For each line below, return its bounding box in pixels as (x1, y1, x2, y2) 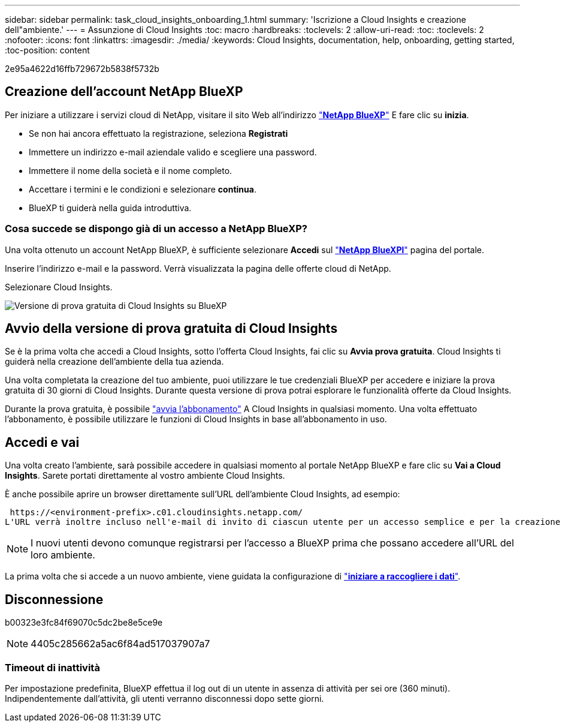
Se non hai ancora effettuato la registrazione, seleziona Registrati (29, 128, 288, 139)
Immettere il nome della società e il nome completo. (29, 165, 232, 176)
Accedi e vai (5, 434, 80, 450)
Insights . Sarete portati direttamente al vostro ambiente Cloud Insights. (5, 470, 285, 481)
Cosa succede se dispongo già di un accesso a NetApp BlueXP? (5, 223, 307, 235)
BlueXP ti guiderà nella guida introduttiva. (29, 202, 192, 213)
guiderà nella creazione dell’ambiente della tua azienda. (5, 356, 224, 367)
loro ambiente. (31, 549, 95, 561)
